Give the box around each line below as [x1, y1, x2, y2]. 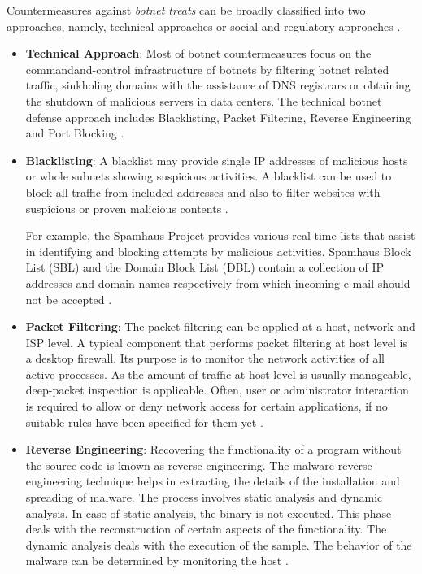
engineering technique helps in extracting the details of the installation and [25, 472, 400, 489]
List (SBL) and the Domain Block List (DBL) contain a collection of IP [25, 259, 385, 276]
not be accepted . [25, 290, 112, 307]
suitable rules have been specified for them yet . [25, 413, 263, 430]
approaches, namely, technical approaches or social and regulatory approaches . [7, 17, 401, 34]
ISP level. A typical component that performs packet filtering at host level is [25, 333, 407, 350]
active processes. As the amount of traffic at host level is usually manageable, [25, 365, 411, 382]
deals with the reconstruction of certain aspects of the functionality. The [25, 520, 387, 537]
